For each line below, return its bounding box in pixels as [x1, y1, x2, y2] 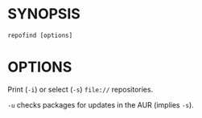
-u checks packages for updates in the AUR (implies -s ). [7, 100, 194, 109]
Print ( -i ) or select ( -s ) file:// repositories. [7, 84, 154, 94]
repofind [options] [7, 31, 73, 39]
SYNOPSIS [7, 5, 81, 23]
